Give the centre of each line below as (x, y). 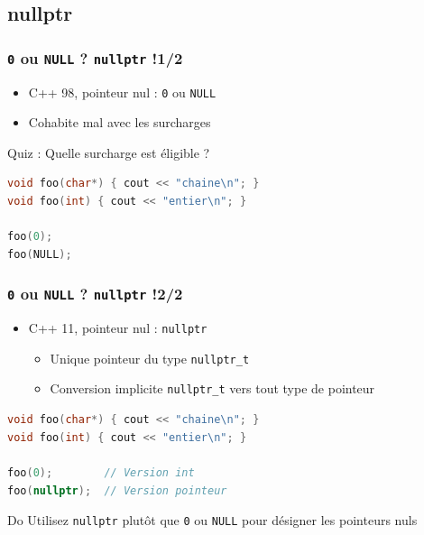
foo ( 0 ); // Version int (101, 472)
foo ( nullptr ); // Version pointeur (117, 490)
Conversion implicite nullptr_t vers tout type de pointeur (212, 388)
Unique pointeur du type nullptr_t (150, 358)
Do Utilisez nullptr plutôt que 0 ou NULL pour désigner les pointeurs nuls (212, 520)
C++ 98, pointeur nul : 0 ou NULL (122, 92)
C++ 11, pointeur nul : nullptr (118, 328)
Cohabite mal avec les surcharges (120, 122)
